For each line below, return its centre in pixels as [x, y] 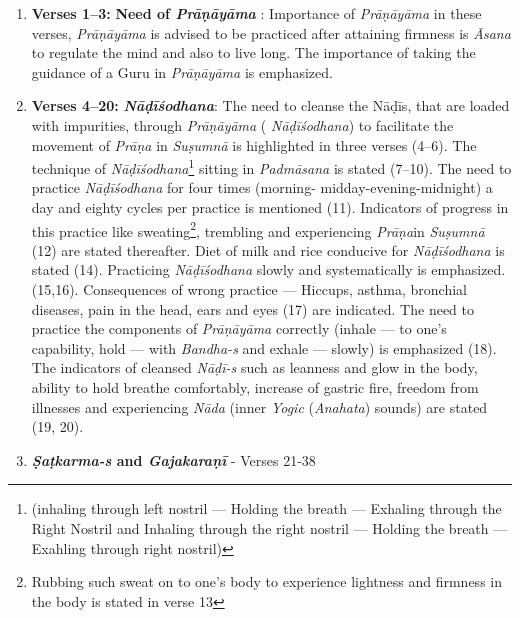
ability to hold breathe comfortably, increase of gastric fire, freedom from [255, 387]
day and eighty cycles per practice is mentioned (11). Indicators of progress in [270, 207]
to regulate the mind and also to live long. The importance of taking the [253, 52]
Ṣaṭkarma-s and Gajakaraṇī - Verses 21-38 [173, 459]
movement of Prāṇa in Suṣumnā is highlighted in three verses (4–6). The [254, 144]
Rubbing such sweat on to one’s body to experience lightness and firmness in [266, 581]
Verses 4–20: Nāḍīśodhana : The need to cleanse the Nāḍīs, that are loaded [270, 105]
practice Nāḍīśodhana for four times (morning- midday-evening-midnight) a [262, 187]
